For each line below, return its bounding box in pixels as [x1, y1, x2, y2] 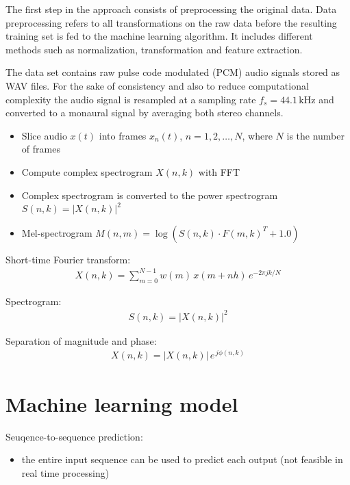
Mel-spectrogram [21, 225, 92, 239]
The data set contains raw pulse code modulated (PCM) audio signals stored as [5, 65, 340, 79]
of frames [21, 142, 60, 156]
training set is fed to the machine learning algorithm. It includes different [5, 29, 313, 43]
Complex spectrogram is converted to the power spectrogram [21, 187, 278, 202]
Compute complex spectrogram [21, 164, 153, 179]
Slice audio [21, 128, 67, 142]
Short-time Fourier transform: [5, 252, 131, 266]
